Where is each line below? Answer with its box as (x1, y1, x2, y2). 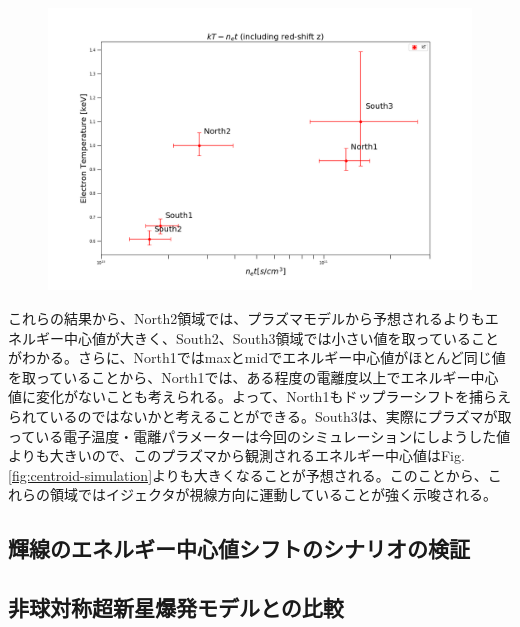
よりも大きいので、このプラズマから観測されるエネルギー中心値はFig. (8, 445, 465, 466)
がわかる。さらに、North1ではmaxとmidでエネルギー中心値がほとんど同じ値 (8, 347, 506, 368)
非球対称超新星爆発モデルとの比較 (8, 592, 344, 623)
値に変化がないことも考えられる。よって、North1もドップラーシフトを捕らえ (8, 386, 512, 407)
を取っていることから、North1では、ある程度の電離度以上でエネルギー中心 (8, 366, 499, 387)
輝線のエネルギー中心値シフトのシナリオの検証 (8, 533, 470, 564)
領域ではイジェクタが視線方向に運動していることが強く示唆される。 (49, 484, 498, 505)
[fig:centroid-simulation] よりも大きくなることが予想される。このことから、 (8, 464, 488, 485)
